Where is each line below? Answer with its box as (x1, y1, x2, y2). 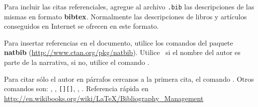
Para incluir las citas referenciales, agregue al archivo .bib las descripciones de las (4, 1, 255, 11)
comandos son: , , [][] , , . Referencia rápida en (4, 83, 149, 94)
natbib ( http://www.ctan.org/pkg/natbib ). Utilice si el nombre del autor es (4, 47, 241, 57)
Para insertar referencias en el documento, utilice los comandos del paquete (4, 37, 233, 48)
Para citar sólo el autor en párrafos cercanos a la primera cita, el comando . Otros (4, 73, 254, 84)
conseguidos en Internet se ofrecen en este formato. (4, 21, 159, 31)
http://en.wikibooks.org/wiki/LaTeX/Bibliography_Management (4, 93, 204, 103)
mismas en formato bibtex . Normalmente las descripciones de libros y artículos (4, 11, 247, 21)
